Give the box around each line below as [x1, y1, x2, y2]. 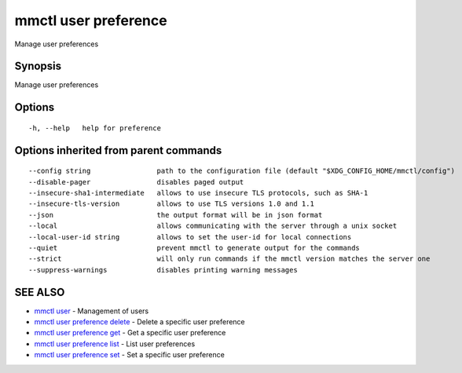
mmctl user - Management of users [34, 306, 149, 316]
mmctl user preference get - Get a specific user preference [34, 328, 226, 338]
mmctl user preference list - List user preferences [34, 338, 196, 349]
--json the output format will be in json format [28, 210, 323, 219]
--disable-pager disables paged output [28, 177, 244, 186]
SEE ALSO [14, 285, 65, 298]
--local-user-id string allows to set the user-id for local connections [28, 232, 352, 241]
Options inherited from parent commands [14, 144, 222, 157]
